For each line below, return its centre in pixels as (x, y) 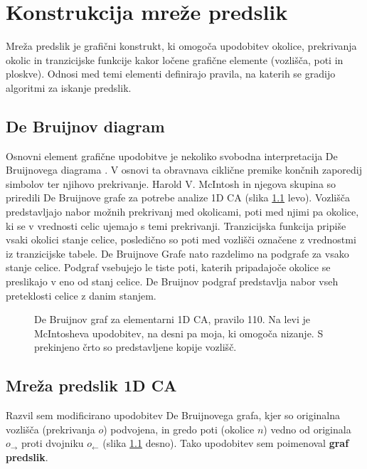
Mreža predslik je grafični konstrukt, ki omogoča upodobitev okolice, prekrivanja (181, 46)
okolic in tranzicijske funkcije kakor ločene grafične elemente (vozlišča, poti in (175, 59)
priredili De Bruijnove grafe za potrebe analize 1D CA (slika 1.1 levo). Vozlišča (178, 197)
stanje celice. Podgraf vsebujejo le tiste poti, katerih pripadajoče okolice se (168, 267)
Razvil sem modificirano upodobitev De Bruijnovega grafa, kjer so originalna (173, 415)
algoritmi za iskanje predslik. (69, 87)
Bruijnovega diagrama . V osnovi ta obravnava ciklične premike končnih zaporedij (184, 170)
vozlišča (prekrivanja (50, 429)
